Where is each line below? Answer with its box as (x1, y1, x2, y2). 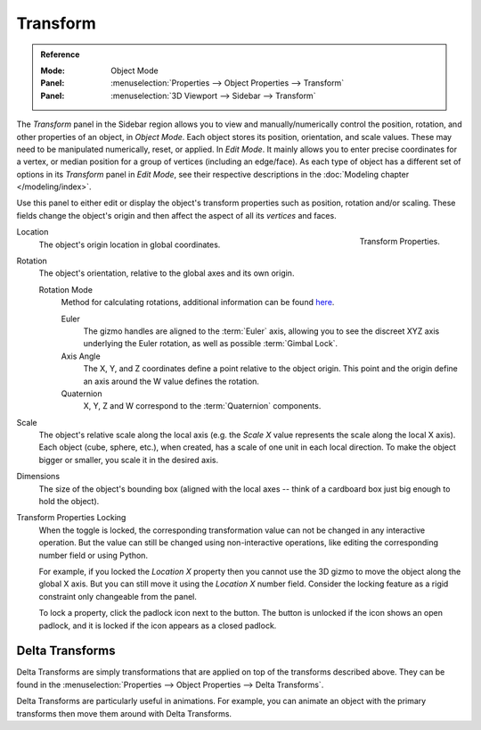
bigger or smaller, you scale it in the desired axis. (38, 454, 219, 465)
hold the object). (38, 496, 100, 507)
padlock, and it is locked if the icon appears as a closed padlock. (38, 620, 277, 631)
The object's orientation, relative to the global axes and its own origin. (38, 268, 295, 278)
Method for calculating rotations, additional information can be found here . (61, 297, 335, 308)
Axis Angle (61, 351, 102, 361)
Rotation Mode (38, 284, 94, 294)
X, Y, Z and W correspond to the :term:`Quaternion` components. (83, 401, 322, 411)
